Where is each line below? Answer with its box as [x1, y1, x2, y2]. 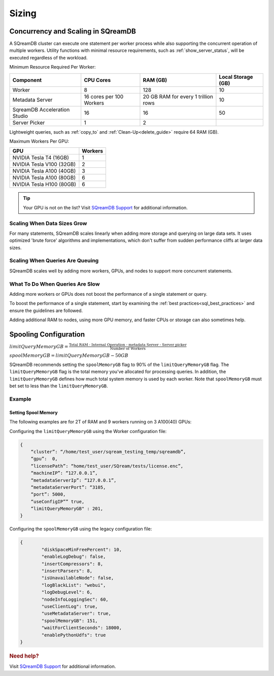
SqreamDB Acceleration [12, 106, 70, 113]
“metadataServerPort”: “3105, [30, 484, 106, 490]
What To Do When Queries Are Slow [9, 280, 100, 287]
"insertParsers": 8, [41, 568, 93, 574]
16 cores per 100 [84, 93, 124, 100]
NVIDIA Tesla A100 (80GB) [12, 174, 76, 181]
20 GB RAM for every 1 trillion [143, 93, 213, 100]
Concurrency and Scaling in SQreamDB [9, 27, 136, 36]
